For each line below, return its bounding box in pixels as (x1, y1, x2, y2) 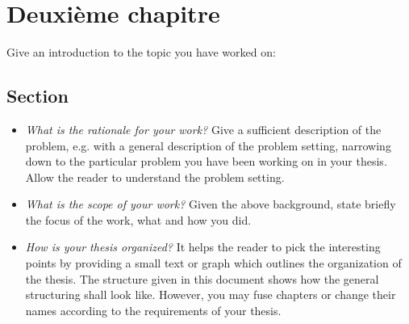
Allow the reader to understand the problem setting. (25, 168, 285, 185)
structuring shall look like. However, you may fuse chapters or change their (25, 286, 396, 303)
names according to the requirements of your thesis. (25, 301, 282, 318)
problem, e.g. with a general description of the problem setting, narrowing (25, 137, 391, 154)
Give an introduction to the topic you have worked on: (6, 44, 276, 61)
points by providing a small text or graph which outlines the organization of (25, 255, 402, 271)
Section (6, 83, 69, 108)
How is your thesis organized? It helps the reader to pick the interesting (25, 238, 381, 255)
